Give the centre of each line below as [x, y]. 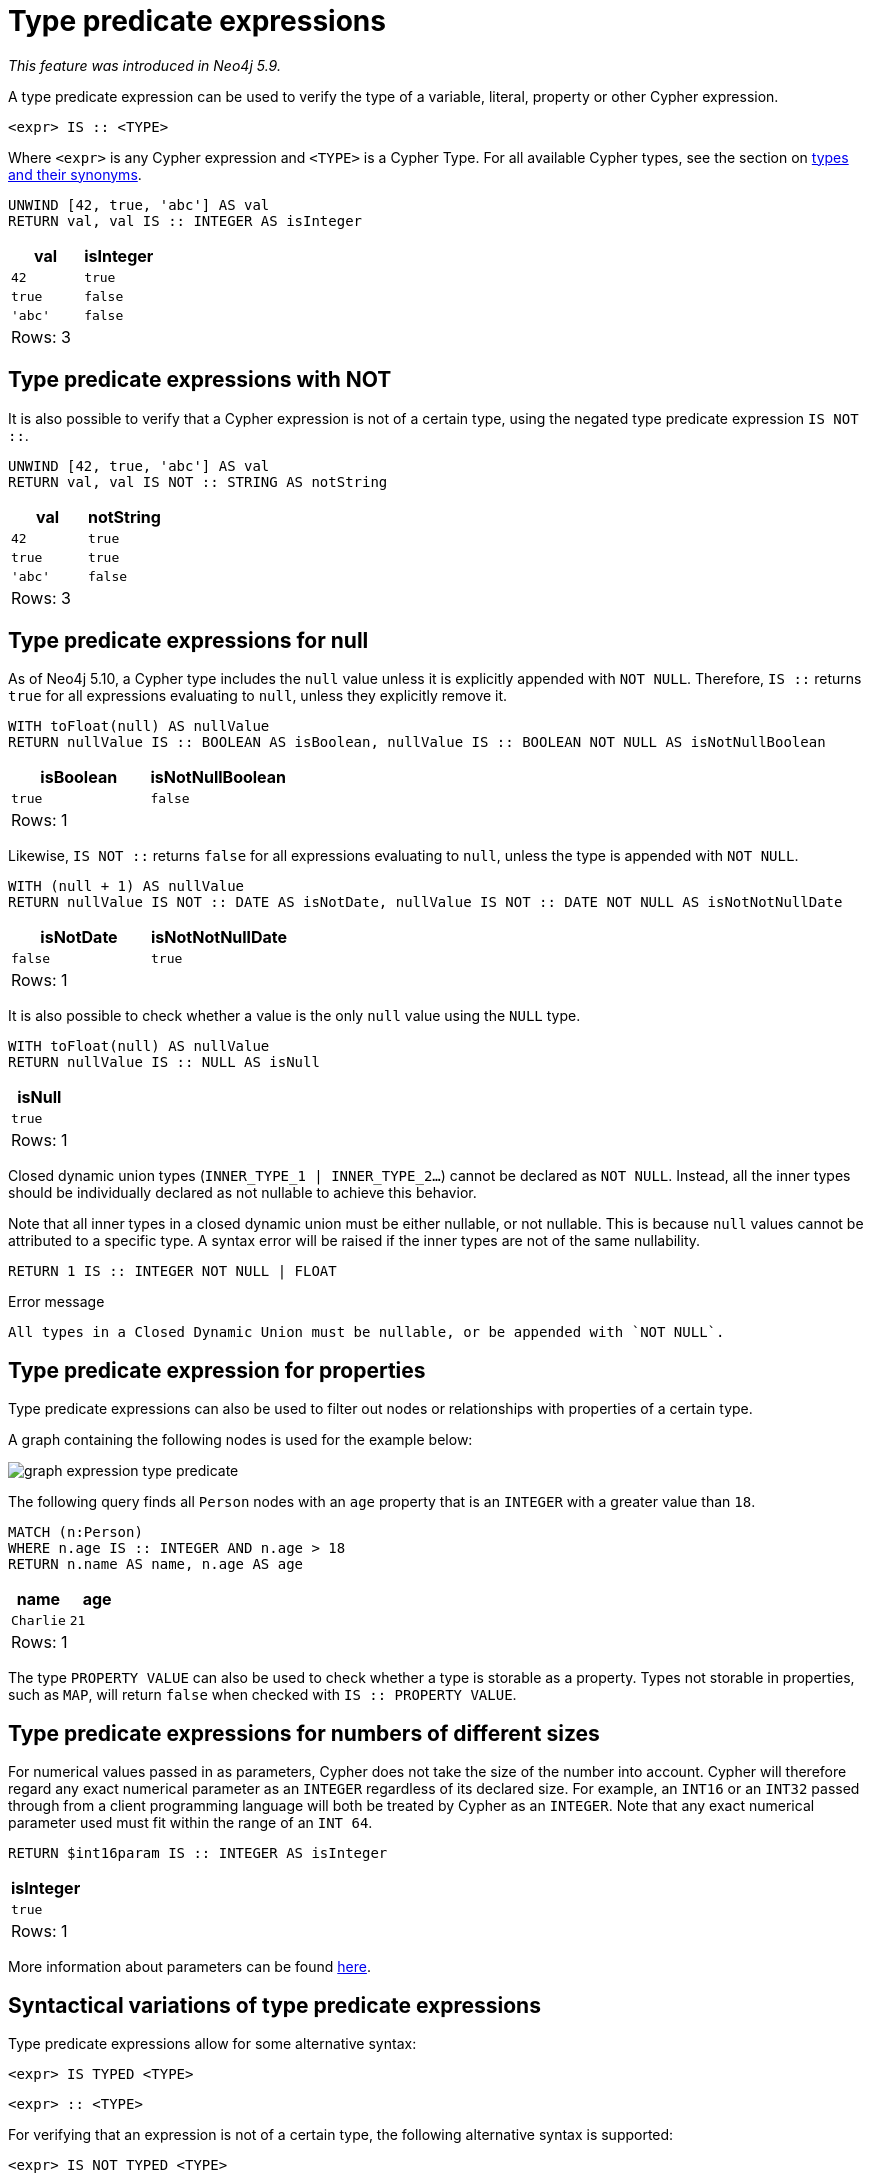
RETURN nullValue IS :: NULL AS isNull [164, 1062]
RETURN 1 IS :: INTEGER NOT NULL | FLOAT [172, 1271]
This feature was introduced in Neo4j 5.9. [144, 65]
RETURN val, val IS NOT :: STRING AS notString [198, 481]
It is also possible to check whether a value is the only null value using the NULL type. [294, 1016]
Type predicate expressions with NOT [200, 380]
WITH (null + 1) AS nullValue [126, 886]
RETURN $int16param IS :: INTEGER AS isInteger [198, 1853]
